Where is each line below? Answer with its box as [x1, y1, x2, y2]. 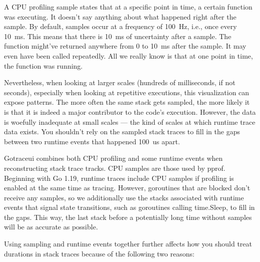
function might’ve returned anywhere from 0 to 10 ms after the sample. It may [4, 41, 246, 51]
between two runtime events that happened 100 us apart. [4, 136, 180, 146]
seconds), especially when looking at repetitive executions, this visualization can [4, 87, 249, 97]
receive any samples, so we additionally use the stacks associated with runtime [4, 192, 244, 202]
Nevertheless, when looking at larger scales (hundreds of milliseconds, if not [4, 77, 235, 88]
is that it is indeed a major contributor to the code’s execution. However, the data [4, 106, 256, 117]
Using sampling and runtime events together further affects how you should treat [4, 238, 252, 249]
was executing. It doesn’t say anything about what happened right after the [4, 11, 236, 22]
